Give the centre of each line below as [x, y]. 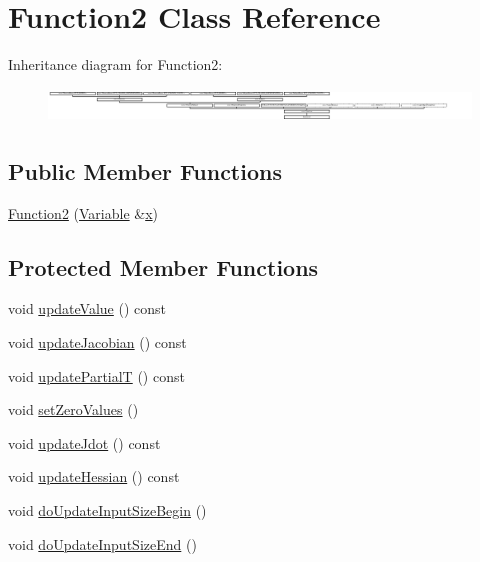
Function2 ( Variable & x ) [83, 212]
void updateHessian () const [94, 476]
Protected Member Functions [163, 266]
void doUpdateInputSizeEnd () [102, 543]
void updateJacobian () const [97, 341]
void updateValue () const [87, 308]
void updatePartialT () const [96, 375]
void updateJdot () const [84, 442]
